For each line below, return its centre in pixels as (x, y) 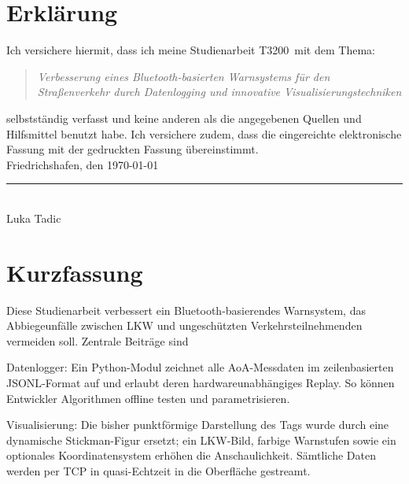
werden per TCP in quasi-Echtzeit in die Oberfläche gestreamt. (158, 470)
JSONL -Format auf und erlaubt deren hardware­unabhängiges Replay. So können (201, 382)
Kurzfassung (75, 272)
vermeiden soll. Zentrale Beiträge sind (98, 340)
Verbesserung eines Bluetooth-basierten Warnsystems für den (184, 76)
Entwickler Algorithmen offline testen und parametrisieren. (148, 398)
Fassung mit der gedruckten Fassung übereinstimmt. (133, 149)
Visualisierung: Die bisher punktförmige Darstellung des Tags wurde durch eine (198, 425)
